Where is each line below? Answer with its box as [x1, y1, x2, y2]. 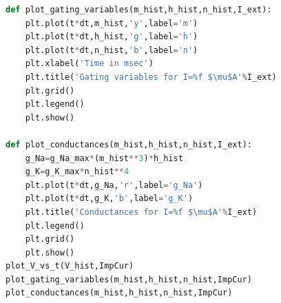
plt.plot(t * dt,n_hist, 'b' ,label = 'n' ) [25, 45, 198, 55]
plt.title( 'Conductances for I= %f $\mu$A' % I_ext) [25, 207, 258, 217]
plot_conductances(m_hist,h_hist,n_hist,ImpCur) [6, 288, 233, 298]
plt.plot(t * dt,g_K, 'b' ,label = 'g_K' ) [25, 194, 194, 204]
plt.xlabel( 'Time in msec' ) [25, 59, 154, 69]
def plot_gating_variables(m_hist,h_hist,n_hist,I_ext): [6, 5, 272, 14]
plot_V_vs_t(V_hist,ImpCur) [6, 261, 134, 271]
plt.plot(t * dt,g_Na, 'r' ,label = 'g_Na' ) [25, 180, 203, 190]
